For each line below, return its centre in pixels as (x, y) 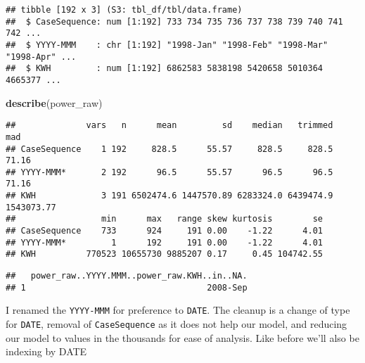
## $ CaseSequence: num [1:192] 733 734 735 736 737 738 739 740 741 (174, 21)
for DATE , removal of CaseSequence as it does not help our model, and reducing (177, 324)
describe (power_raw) (54, 102)
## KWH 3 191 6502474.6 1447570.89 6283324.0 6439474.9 (169, 196)
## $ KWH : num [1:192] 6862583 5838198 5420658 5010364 (165, 69)
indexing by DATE (46, 351)
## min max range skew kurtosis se (165, 219)
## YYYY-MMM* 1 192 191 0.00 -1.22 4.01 (165, 242)
